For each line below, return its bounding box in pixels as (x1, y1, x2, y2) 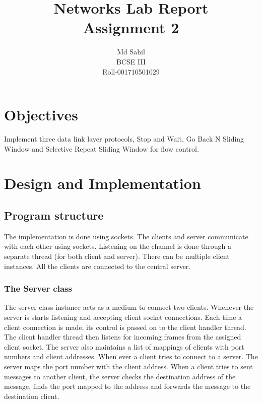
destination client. (4, 390, 59, 401)
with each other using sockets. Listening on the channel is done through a (4, 241, 231, 251)
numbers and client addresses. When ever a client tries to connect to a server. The (4, 351, 258, 362)
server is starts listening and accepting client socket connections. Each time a (4, 311, 242, 322)
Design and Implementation (4, 173, 201, 193)
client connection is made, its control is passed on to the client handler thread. (4, 321, 246, 332)
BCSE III (116, 56, 146, 66)
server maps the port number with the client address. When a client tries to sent (4, 361, 253, 371)
